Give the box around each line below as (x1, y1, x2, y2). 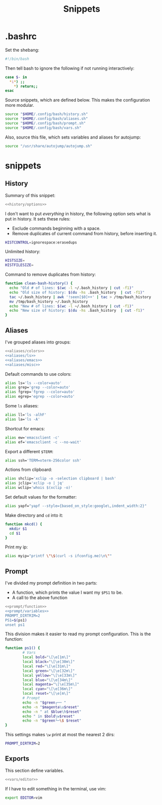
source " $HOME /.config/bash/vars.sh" (5, 125, 82, 130)
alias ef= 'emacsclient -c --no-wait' (5, 440, 82, 444)
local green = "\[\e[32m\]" (22, 668, 75, 673)
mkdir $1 (9, 526, 27, 531)
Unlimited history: (5, 249, 40, 255)
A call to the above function (12, 595, 68, 601)
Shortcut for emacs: (5, 425, 45, 431)
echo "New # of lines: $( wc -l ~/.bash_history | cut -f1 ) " (9, 303, 134, 308)
